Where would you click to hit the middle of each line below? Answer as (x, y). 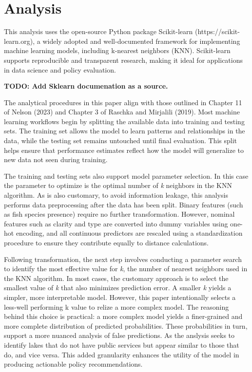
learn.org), (19, 41)
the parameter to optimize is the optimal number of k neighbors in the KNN (118, 185)
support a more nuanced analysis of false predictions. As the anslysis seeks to (119, 335)
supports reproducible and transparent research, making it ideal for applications (123, 60)
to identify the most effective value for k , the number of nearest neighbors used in (126, 269)
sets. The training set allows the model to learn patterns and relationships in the (125, 131)
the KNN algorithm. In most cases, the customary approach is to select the (116, 278)
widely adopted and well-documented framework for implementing (141, 41)
